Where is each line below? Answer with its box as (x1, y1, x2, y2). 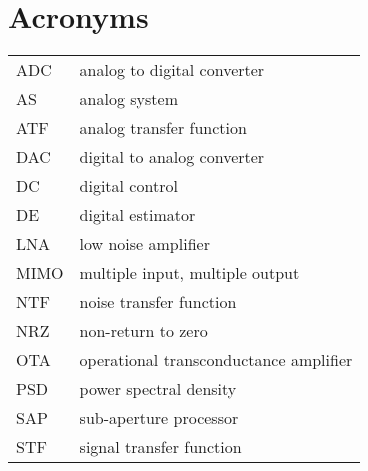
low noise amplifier (79, 232, 210, 256)
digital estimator (79, 203, 196, 227)
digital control (79, 174, 178, 198)
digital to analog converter (79, 145, 265, 169)
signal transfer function (79, 435, 242, 459)
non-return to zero (79, 319, 208, 343)
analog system (79, 87, 178, 111)
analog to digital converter (79, 58, 265, 82)
